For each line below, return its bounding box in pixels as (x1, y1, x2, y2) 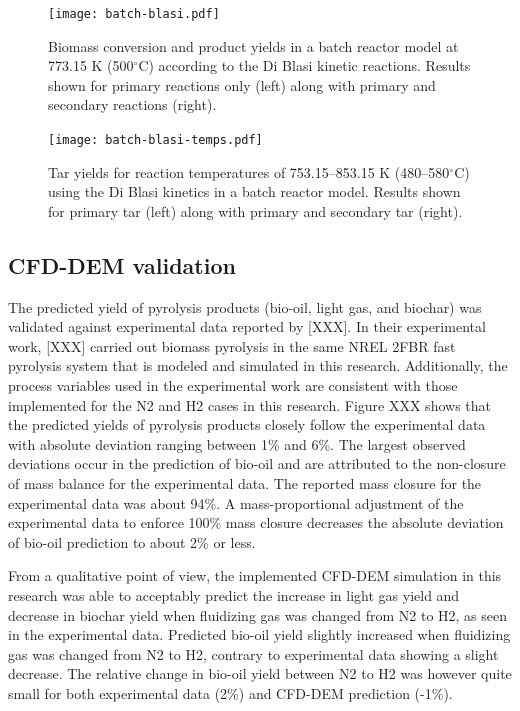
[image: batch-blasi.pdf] (48, 7, 220, 21)
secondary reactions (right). (48, 94, 217, 115)
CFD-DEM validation (8, 249, 236, 280)
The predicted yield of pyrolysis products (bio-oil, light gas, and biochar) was (8, 296, 482, 317)
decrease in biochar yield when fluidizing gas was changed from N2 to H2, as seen (8, 604, 508, 625)
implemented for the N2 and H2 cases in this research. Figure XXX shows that (8, 394, 491, 415)
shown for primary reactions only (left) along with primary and (48, 74, 436, 95)
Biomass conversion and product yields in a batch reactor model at (48, 35, 459, 56)
